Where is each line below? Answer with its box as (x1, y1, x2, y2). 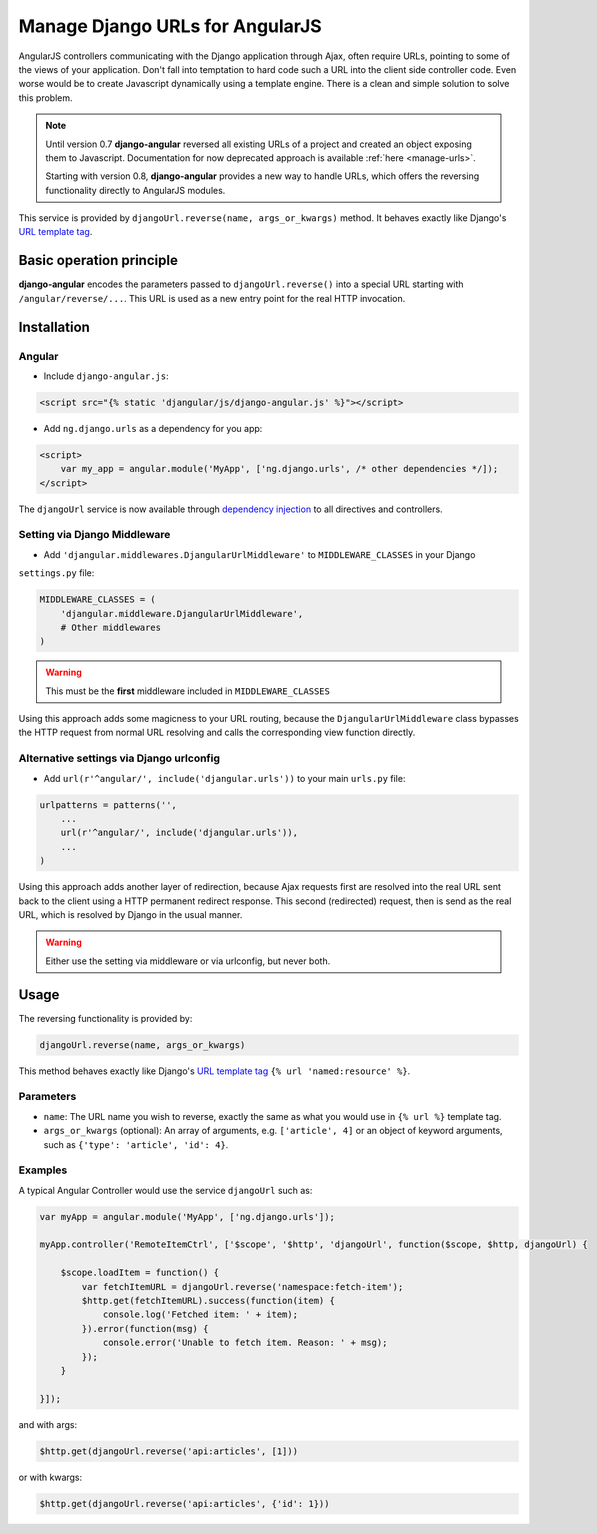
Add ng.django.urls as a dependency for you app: (43, 422, 263, 434)
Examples (18, 1163, 68, 1177)
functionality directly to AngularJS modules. (45, 184, 226, 196)
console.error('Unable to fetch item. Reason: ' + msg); (102, 1337, 388, 1349)
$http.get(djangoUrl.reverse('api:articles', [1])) (39, 1445, 299, 1457)
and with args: (18, 1418, 78, 1430)
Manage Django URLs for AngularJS (18, 15, 322, 37)
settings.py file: (18, 567, 95, 579)
